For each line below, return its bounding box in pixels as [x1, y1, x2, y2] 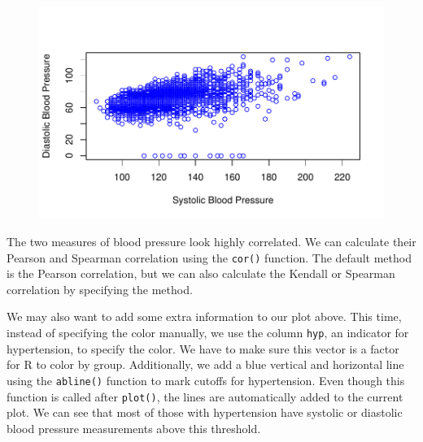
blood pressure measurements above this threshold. [7, 419, 261, 436]
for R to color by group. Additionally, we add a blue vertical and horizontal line [7, 356, 404, 373]
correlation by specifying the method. [7, 280, 193, 297]
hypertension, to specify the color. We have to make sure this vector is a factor [7, 340, 399, 357]
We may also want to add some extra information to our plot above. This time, [7, 308, 402, 325]
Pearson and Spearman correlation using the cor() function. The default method [7, 249, 412, 266]
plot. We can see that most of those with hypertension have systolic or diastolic [7, 404, 403, 421]
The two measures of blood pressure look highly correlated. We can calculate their [7, 233, 416, 250]
